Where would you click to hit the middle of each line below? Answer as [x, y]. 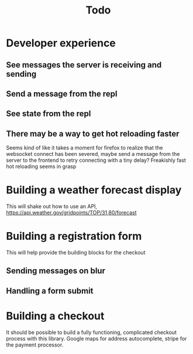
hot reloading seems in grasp [41, 166]
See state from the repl [49, 114]
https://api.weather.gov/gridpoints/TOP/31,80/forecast [71, 213]
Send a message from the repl [62, 93]
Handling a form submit [50, 291]
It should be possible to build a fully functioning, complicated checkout [92, 332]
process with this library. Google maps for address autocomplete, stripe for [96, 338]
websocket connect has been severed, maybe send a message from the [93, 154]
